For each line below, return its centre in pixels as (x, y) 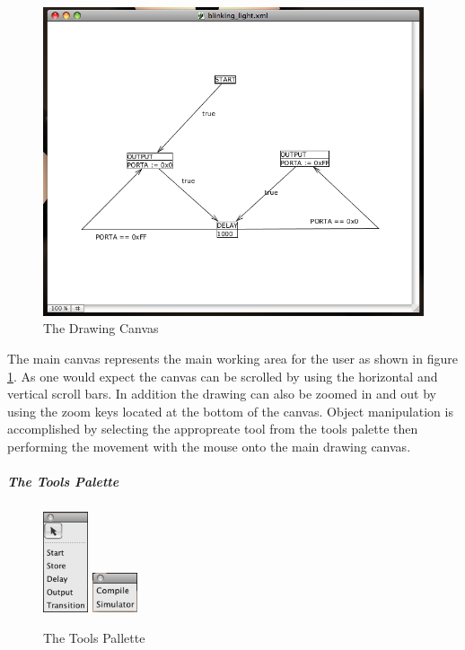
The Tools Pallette (94, 637)
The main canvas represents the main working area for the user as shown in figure (232, 359)
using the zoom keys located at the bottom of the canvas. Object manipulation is (230, 411)
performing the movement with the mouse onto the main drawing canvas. (209, 447)
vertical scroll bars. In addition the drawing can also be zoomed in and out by (222, 394)
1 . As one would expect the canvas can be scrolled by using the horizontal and (223, 376)
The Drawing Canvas (101, 328)
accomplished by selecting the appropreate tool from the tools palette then (213, 429)
